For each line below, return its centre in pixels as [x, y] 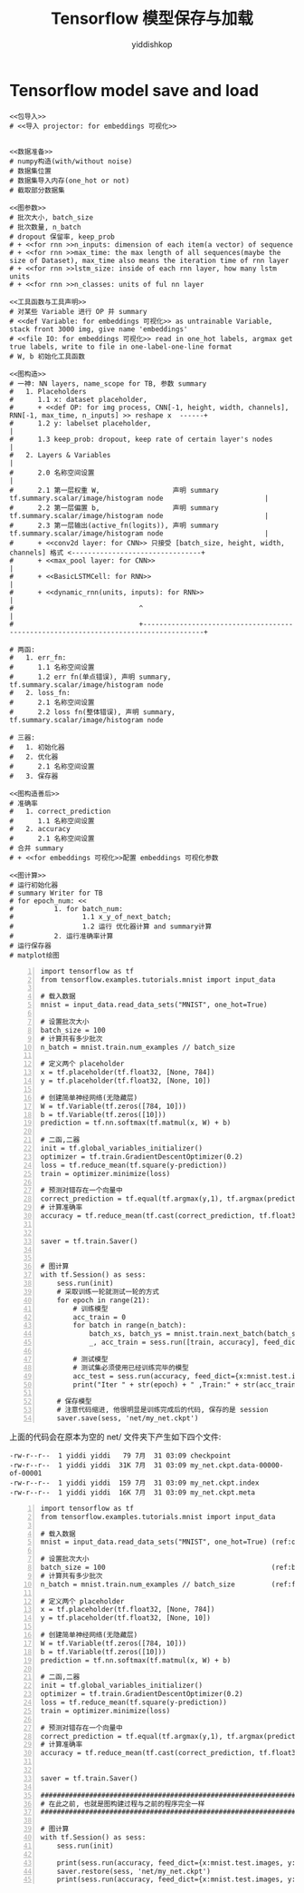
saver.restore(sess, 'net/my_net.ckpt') [133, 1871]
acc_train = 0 [100, 1317]
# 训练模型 [90, 1309]
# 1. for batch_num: [66, 908]
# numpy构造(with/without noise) [71, 161]
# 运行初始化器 [34, 885]
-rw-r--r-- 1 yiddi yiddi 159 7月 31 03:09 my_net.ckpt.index [134, 1483]
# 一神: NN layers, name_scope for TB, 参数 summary [108, 383]
